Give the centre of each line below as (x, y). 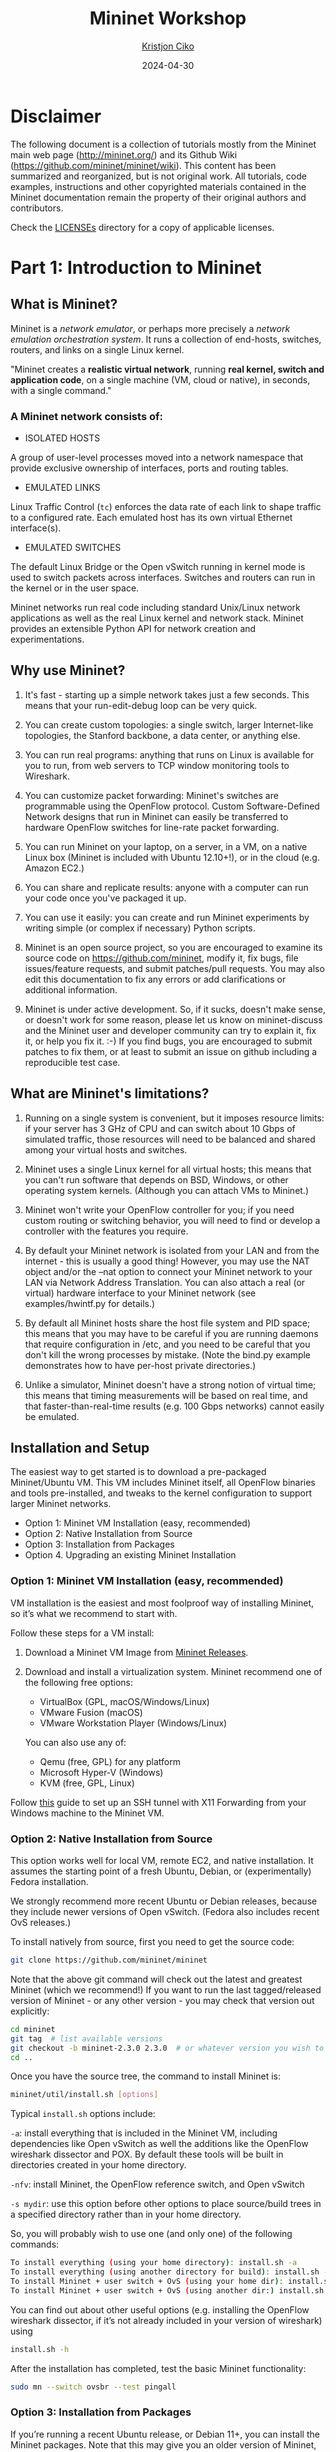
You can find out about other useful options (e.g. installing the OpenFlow (160, 2309)
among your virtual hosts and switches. (106, 1149)
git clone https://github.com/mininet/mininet (109, 1960)
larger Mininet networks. (61, 1504)
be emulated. (52, 1416)
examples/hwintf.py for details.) (90, 1303)
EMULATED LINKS (62, 487)
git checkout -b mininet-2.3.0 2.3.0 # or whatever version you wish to (167, 2048)
